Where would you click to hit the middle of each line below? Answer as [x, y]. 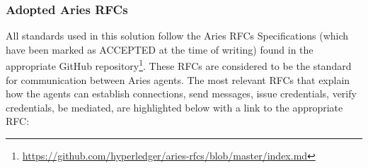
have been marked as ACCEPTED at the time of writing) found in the [160, 49]
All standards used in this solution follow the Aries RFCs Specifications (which [177, 36]
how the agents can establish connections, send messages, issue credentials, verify [181, 94]
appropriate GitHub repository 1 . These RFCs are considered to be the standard [179, 65]
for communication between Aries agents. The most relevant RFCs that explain [178, 79]
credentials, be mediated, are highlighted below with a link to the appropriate [174, 107]
